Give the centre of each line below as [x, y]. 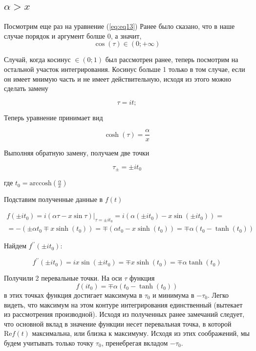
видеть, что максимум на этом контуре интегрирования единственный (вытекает [123, 304]
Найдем [15, 246]
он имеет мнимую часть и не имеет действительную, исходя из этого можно [117, 78]
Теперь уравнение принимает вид [53, 117]
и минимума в [173, 295]
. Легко [218, 295]
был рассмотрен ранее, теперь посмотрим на [172, 59]
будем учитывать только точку [49, 342]
